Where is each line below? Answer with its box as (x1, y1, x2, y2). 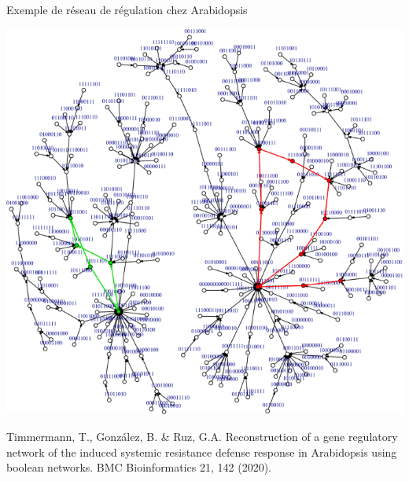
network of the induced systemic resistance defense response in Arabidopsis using (6, 443, 397, 460)
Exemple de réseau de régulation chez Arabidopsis (6, 2, 248, 17)
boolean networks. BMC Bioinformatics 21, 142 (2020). (6, 459, 272, 475)
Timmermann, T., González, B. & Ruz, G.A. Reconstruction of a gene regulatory (6, 428, 398, 444)
